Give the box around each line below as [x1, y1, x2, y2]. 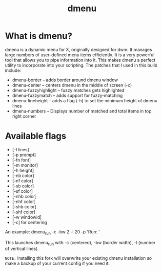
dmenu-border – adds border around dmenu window [12, 77, 118, 83]
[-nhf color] [12, 199, 36, 204]
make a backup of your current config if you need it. [5, 260, 110, 267]
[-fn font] [12, 157, 31, 163]
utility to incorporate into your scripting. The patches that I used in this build [5, 62, 158, 68]
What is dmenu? [5, 30, 72, 42]
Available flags [5, 131, 67, 142]
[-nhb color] [12, 193, 37, 199]
